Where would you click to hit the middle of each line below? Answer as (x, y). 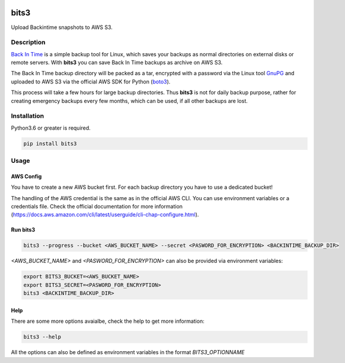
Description (28, 43)
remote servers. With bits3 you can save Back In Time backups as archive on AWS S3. (117, 63)
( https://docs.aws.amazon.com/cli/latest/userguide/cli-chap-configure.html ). (105, 215)
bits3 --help (42, 337)
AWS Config (26, 176)
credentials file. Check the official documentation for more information (97, 207)
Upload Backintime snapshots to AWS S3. (62, 27)
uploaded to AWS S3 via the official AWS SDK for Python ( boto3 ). (91, 81)
